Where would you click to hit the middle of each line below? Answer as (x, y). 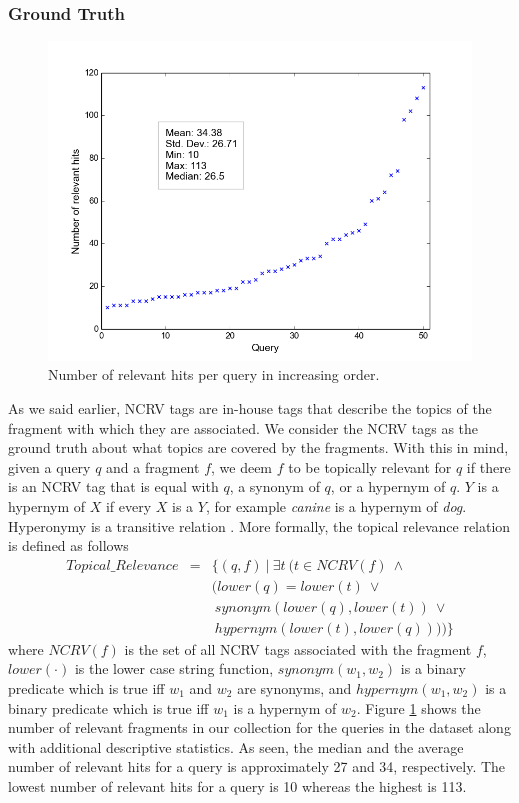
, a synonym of (274, 486)
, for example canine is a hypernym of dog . (336, 505)
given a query (49, 466)
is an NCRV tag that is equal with (113, 486)
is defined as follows (68, 545)
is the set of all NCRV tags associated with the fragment (298, 648)
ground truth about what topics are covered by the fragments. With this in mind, (258, 447)
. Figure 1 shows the (418, 707)
